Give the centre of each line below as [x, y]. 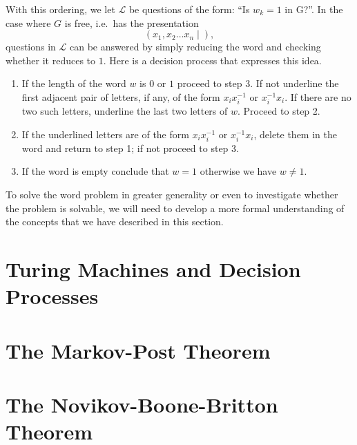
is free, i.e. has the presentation [132, 22]
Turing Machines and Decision [153, 269]
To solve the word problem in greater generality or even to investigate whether [172, 195]
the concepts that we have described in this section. [115, 221]
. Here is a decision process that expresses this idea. [212, 60]
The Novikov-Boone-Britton [142, 404]
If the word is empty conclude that [95, 171]
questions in [31, 47]
